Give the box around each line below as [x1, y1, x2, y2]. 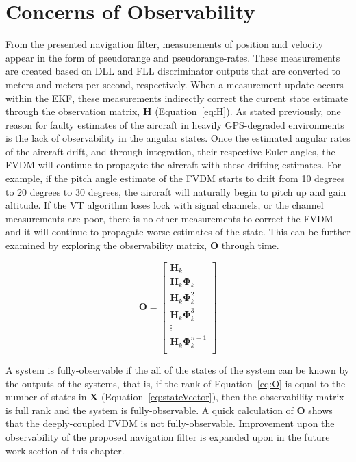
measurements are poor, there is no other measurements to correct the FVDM [5, 211, 333, 225]
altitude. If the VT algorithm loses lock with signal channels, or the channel [5, 198, 324, 212]
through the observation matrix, [5, 104, 140, 118]
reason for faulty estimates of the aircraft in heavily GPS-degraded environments [5, 117, 344, 131]
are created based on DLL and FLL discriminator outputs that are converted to [5, 64, 340, 78]
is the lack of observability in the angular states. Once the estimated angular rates [5, 131, 351, 145]
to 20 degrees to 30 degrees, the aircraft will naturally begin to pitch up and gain [5, 184, 346, 198]
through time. [221, 238, 279, 253]
